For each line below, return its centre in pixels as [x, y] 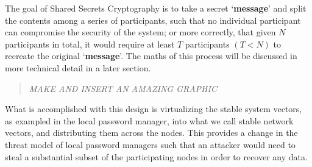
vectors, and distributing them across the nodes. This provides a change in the [151, 133]
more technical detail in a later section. [78, 67]
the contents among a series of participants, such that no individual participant [153, 20]
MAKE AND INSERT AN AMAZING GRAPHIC [123, 88]
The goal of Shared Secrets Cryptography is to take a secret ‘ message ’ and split [156, 8]
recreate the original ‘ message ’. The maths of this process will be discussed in [151, 56]
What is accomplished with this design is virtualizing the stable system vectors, [154, 109]
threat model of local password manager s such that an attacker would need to [150, 144]
